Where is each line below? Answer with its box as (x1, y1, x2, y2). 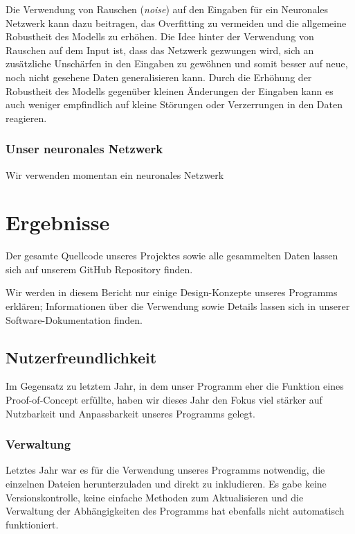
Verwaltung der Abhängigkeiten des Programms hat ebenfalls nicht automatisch (6, 503, 345, 518)
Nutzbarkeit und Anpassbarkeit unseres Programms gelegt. (6, 406, 255, 420)
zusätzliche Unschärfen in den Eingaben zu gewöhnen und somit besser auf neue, (6, 56, 348, 71)
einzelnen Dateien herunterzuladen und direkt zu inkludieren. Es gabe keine (6, 476, 327, 491)
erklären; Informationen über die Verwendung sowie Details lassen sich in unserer (6, 299, 350, 313)
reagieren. (6, 110, 47, 125)
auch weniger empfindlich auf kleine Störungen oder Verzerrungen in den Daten (6, 97, 343, 112)
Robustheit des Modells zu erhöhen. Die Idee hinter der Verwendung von (6, 29, 314, 44)
